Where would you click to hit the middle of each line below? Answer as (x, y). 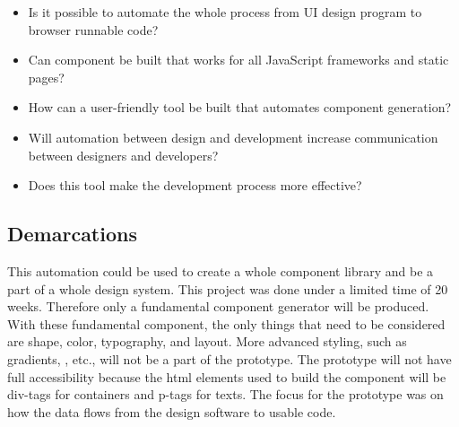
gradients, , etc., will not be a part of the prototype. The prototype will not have (229, 358)
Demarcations (72, 234)
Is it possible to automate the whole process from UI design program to (225, 12)
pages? (46, 77)
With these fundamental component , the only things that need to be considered (226, 323)
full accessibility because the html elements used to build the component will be (227, 376)
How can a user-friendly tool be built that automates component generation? (240, 107)
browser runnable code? (93, 29)
